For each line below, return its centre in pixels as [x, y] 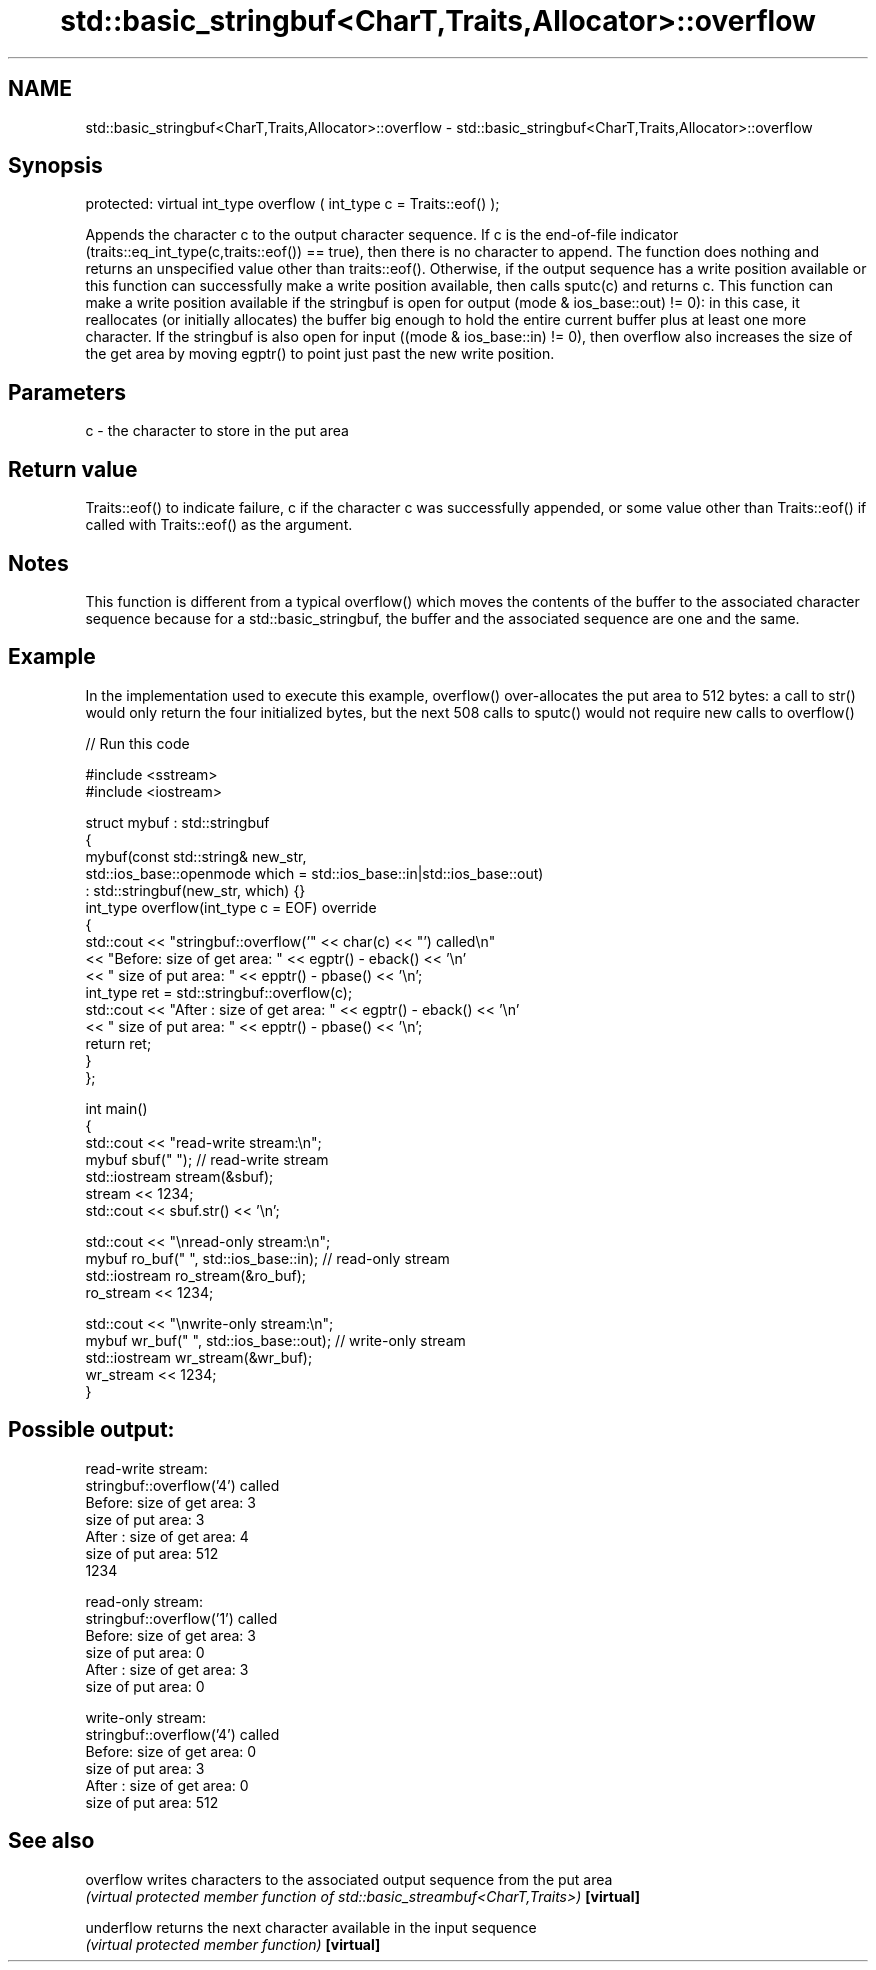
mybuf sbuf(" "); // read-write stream [207, 1159]
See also [51, 1841]
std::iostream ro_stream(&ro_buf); [196, 1275]
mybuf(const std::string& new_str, [196, 856]
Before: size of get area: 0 [171, 1751]
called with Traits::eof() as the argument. [219, 525]
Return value [73, 469]
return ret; [118, 1043]
